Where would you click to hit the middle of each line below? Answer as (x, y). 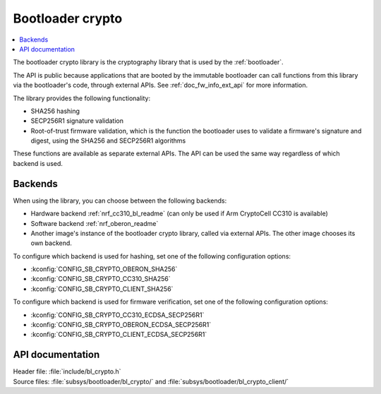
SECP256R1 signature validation (77, 121)
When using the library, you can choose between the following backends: (120, 201)
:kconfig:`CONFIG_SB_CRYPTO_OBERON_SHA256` (104, 269)
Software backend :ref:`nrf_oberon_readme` (95, 223)
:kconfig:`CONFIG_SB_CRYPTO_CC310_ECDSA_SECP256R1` (117, 315)
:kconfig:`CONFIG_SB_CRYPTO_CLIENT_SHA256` (102, 289)
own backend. (51, 243)
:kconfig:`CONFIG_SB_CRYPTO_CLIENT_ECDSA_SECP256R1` (119, 335)
